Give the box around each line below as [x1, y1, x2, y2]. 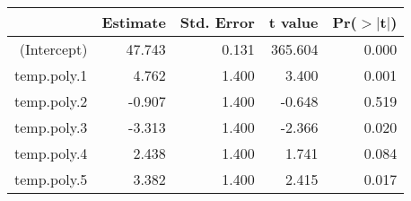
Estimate [101, 12, 166, 32]
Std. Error [179, 12, 255, 32]
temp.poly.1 [14, 65, 88, 85]
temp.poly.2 [14, 91, 88, 111]
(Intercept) [19, 39, 88, 59]
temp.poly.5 [14, 169, 88, 189]
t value [268, 12, 319, 32]
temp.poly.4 [14, 143, 88, 163]
